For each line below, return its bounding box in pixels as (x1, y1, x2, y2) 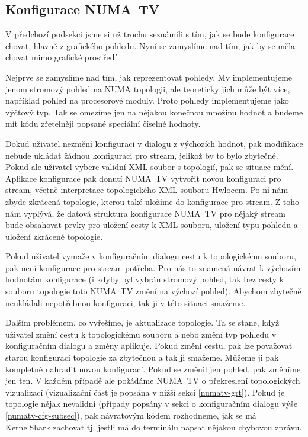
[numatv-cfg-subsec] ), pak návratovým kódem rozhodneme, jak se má (5, 409, 256, 422)
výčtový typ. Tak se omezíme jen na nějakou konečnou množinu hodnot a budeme (5, 105, 303, 118)
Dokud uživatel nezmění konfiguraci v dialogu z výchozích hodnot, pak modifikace (5, 137, 303, 149)
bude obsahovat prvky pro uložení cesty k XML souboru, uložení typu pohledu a (5, 218, 298, 231)
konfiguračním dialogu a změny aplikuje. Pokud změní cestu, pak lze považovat (5, 339, 293, 352)
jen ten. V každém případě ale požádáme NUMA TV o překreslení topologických (5, 374, 300, 387)
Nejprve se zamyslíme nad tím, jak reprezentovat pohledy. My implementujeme (5, 70, 293, 83)
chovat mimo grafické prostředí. (5, 51, 120, 63)
